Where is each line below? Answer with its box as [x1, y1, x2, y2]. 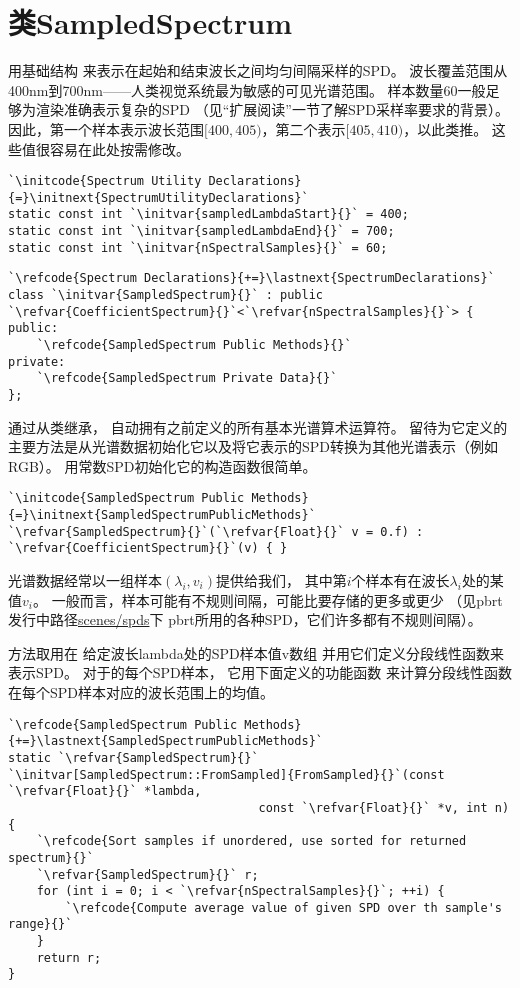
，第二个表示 [261, 118, 346, 139]
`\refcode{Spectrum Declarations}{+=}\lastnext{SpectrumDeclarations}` [8, 271, 495, 286]
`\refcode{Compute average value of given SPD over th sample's [65, 900, 502, 915]
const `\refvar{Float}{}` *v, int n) [258, 800, 510, 815]
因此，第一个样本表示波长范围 [8, 118, 204, 139]
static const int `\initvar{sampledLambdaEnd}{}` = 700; [8, 224, 395, 239]
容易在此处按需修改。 [49, 138, 190, 159]
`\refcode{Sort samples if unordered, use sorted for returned [36, 834, 467, 849]
